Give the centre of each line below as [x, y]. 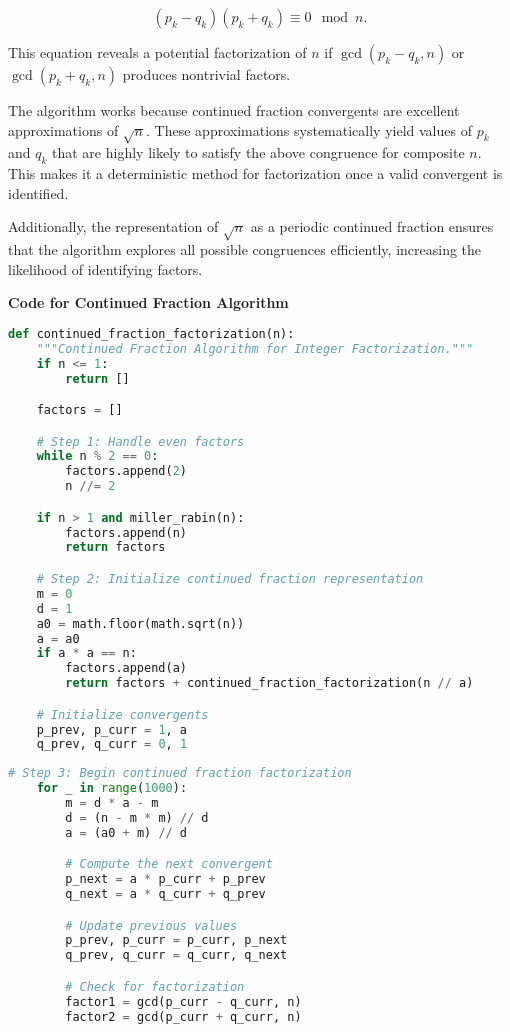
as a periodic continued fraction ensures [372, 226]
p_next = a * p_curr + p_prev [165, 879]
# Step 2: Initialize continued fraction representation [230, 579]
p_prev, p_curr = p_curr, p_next [176, 940]
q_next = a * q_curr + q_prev [165, 894]
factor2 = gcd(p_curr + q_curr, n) [183, 1016]
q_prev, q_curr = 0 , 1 [112, 744]
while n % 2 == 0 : [97, 456]
